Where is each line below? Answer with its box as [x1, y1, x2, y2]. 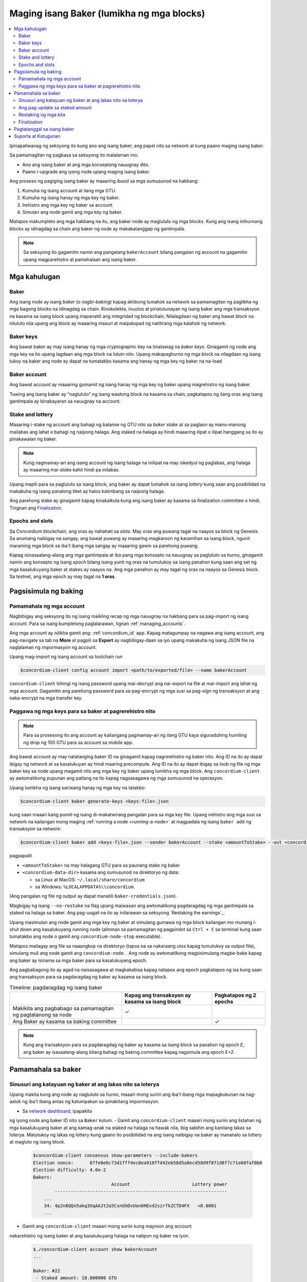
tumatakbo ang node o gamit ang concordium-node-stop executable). [9, 933, 162, 939]
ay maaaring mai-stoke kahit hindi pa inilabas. [23, 467, 120, 473]
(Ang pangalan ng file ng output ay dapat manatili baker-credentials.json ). [9, 893, 178, 899]
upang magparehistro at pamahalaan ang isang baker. [23, 256, 137, 263]
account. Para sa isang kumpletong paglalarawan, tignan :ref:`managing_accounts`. [9, 620, 185, 627]
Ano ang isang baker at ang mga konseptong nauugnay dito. [22, 162, 149, 168]
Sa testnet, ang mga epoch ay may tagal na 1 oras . [9, 573, 116, 579]
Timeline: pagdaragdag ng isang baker [9, 984, 103, 991]
